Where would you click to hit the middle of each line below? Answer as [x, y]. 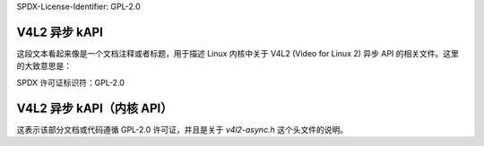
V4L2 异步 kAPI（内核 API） [95, 108]
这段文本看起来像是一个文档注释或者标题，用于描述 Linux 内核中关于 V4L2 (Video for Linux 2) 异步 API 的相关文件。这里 [238, 53]
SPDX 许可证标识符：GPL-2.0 [71, 82]
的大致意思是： [44, 66]
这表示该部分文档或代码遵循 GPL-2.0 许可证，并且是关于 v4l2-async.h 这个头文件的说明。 [182, 129]
